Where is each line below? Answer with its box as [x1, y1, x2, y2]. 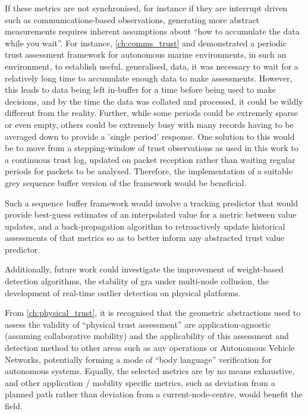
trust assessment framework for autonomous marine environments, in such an [5, 48, 287, 61]
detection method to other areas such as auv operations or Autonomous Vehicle [5, 341, 295, 354]
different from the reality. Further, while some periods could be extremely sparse [5, 106, 298, 119]
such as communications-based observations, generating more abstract [5, 13, 260, 26]
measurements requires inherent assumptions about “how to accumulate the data [5, 25, 300, 37]
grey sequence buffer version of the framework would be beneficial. [5, 176, 247, 189]
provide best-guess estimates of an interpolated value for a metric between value [5, 208, 297, 221]
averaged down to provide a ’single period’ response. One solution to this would [5, 130, 295, 142]
